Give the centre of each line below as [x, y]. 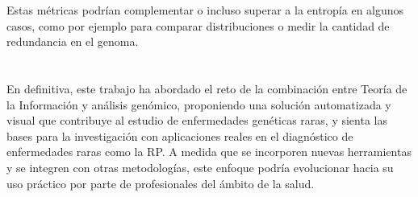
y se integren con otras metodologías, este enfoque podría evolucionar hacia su [200, 167]
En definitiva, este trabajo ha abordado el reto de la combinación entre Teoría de [207, 88]
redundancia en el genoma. [73, 41]
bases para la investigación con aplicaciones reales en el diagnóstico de [180, 135]
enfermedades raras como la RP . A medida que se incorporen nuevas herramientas [209, 152]
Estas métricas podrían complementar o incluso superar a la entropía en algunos [205, 10]
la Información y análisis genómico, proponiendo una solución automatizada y [199, 104]
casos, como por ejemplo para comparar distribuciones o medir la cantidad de [198, 25]
